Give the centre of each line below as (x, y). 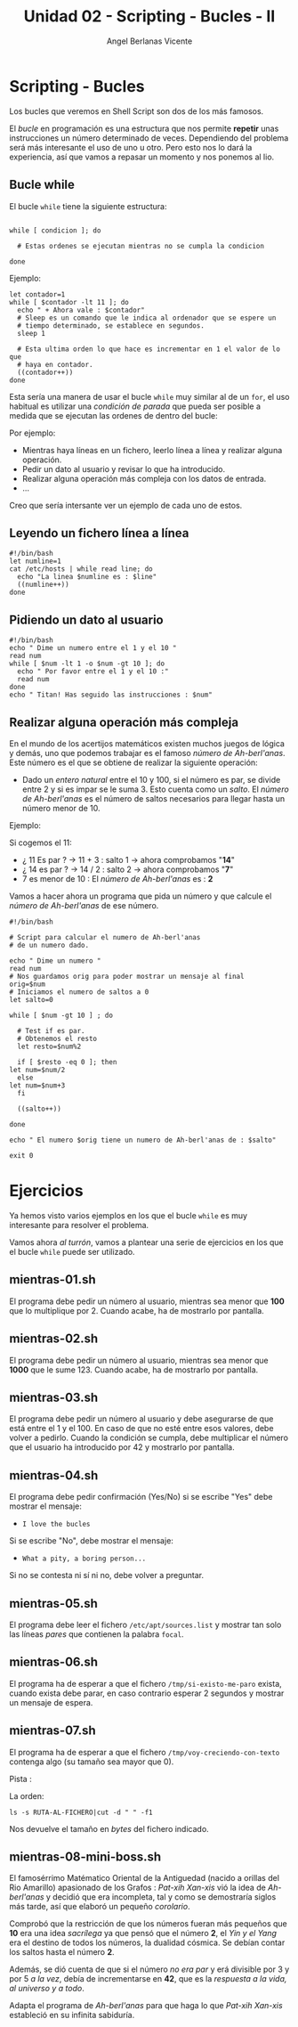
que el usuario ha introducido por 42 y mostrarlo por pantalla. (122, 1447)
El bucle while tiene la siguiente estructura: (88, 206)
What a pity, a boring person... (84, 1559)
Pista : (21, 1779)
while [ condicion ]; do (55, 230)
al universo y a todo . (47, 1989)
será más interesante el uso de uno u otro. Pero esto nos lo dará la (131, 147)
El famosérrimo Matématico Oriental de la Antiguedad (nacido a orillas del (145, 1878)
